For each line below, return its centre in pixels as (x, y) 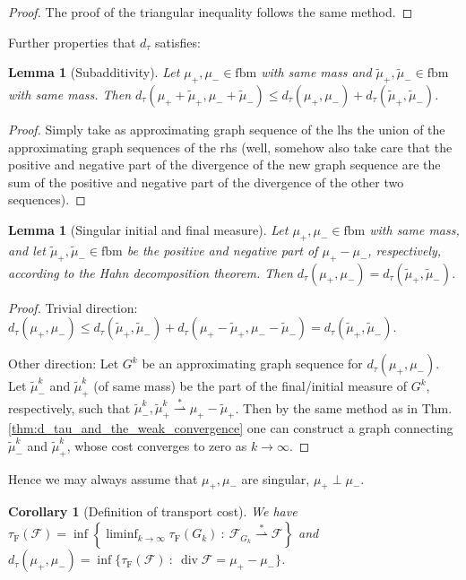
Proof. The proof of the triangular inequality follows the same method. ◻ (211, 12)
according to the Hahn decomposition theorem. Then (151, 272)
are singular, (276, 478)
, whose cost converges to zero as (157, 445)
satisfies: (178, 42)
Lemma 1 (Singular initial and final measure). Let (148, 229)
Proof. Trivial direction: (73, 307)
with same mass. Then (70, 94)
